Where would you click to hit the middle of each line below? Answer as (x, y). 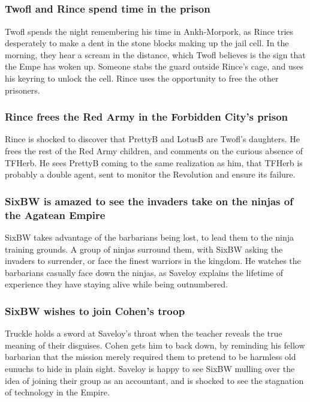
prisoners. (22, 90)
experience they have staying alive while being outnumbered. (116, 284)
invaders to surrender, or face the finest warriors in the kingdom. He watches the (153, 261)
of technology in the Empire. (57, 392)
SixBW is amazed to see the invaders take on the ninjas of (149, 201)
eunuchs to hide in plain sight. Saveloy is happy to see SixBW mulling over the (150, 368)
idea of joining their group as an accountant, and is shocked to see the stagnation (154, 380)
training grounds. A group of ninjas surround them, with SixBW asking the (144, 249)
